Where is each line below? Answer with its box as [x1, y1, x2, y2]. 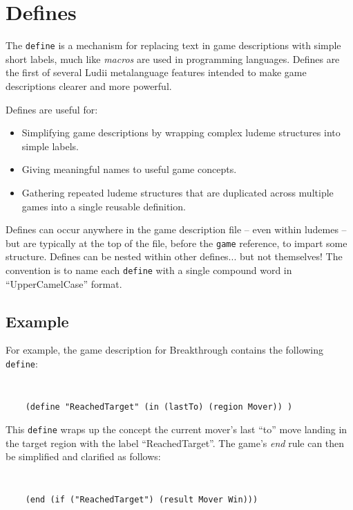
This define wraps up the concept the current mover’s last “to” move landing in [6, 421, 347, 436]
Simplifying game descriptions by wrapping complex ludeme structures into [21, 125, 341, 140]
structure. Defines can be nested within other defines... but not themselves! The [6, 249, 343, 264]
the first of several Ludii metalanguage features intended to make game [6, 65, 307, 80]
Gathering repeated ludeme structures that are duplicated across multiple [21, 185, 334, 199]
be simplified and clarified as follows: [6, 449, 161, 464]
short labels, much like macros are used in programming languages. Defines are [6, 51, 340, 66]
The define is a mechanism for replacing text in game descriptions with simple [6, 38, 341, 53]
